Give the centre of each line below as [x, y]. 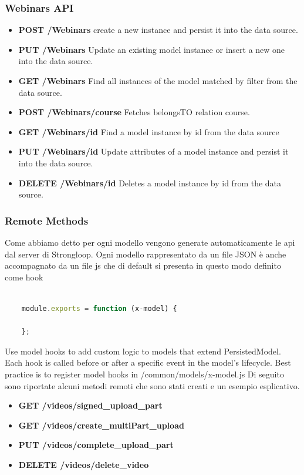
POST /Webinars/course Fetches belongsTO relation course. [134, 112]
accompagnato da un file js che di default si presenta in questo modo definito [143, 265]
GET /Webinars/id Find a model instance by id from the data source [149, 131]
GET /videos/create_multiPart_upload [101, 425]
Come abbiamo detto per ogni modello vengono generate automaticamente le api [150, 242]
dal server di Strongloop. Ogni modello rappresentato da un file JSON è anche [146, 254]
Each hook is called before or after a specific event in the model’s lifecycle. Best [148, 362]
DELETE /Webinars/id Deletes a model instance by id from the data [150, 183]
